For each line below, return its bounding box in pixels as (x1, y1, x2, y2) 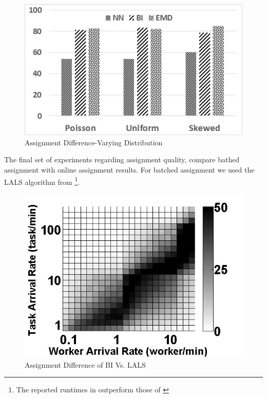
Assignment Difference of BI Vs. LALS (25, 359, 146, 370)
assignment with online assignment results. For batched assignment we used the (4, 164, 255, 175)
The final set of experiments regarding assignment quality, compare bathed (4, 154, 240, 165)
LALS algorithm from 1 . (4, 175, 80, 187)
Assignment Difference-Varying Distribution (25, 137, 163, 147)
